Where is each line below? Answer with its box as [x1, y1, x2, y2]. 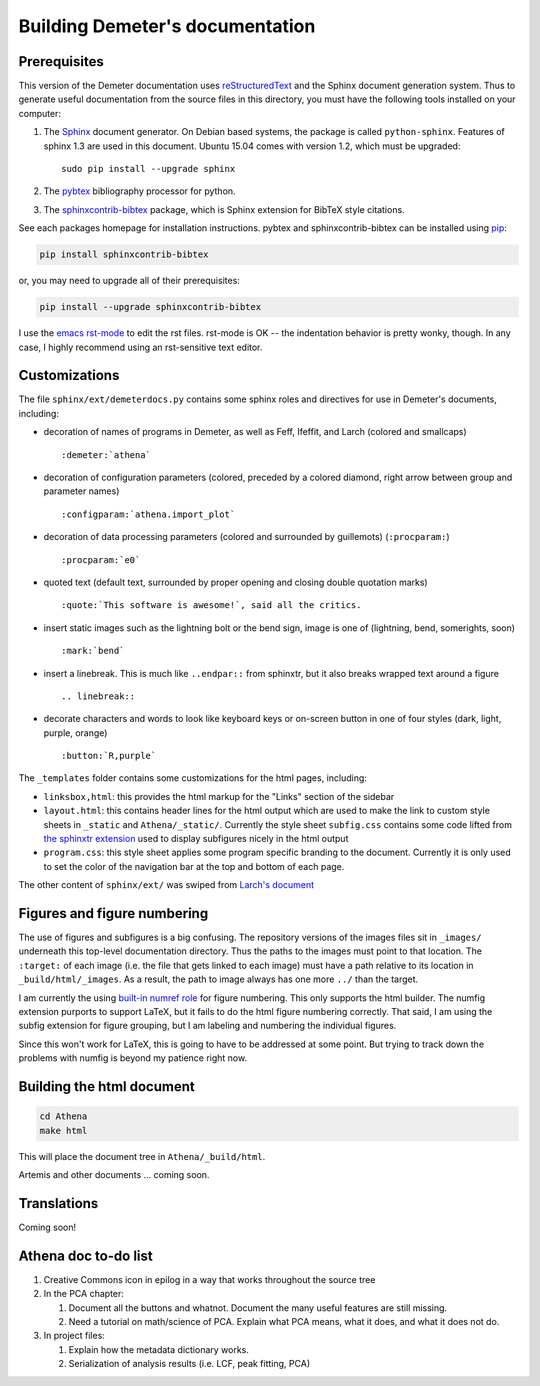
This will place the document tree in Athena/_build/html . [18, 1150, 266, 1162]
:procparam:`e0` [61, 554, 141, 565]
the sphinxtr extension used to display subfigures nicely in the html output [43, 833, 349, 845]
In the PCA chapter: [43, 1288, 125, 1300]
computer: [18, 107, 62, 119]
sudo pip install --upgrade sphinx [61, 163, 236, 175]
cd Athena [39, 1111, 88, 1122]
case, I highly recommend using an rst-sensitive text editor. [18, 341, 263, 353]
